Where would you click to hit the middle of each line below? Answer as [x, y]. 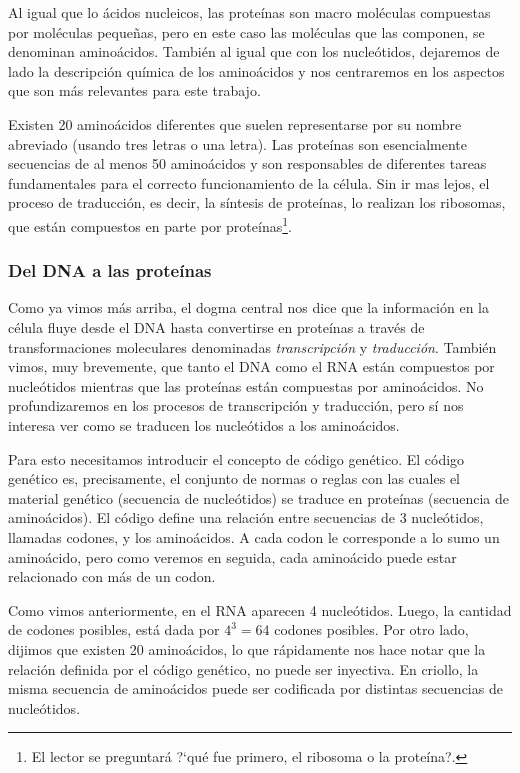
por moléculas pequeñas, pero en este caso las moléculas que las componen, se [246, 31]
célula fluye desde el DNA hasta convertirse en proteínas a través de [216, 327]
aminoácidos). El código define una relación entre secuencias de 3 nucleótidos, [246, 517]
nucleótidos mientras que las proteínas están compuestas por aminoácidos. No [246, 385]
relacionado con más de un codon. [112, 576]
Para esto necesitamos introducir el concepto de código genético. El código [236, 458]
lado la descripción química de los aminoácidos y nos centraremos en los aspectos [256, 70]
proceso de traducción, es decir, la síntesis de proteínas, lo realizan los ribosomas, [257, 202]
